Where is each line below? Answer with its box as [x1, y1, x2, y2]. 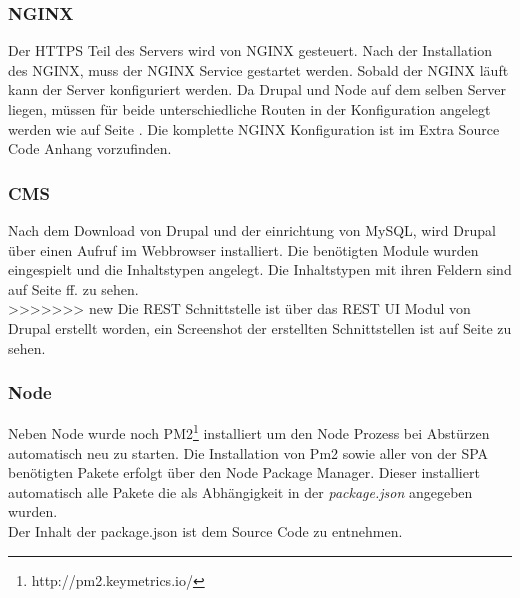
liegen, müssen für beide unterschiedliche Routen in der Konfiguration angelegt [8, 99, 491, 119]
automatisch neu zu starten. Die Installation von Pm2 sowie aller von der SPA [8, 442, 489, 463]
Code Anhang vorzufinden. [8, 138, 172, 159]
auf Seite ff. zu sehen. [8, 278, 139, 299]
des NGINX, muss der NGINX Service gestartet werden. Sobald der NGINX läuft [8, 59, 509, 80]
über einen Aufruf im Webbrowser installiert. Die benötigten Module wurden [8, 239, 479, 260]
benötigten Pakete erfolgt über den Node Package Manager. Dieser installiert [8, 462, 480, 483]
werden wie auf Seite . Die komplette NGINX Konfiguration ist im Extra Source [8, 118, 500, 139]
